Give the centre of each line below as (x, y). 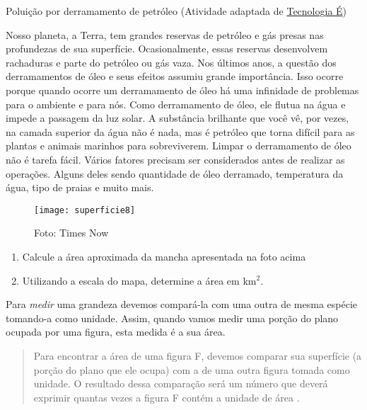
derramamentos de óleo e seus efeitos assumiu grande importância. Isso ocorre (175, 76)
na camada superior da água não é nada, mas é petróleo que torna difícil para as (180, 131)
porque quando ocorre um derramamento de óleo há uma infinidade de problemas (182, 90)
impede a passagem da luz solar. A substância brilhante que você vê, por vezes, (177, 118)
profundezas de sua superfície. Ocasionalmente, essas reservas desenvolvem (167, 49)
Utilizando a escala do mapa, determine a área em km (139, 280)
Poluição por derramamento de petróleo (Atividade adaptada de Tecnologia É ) (176, 11)
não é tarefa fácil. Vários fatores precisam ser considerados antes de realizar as (175, 159)
